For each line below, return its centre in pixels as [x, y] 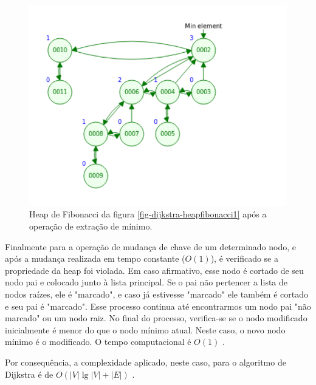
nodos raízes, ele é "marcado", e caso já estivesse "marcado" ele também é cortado [156, 294]
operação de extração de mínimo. [91, 226]
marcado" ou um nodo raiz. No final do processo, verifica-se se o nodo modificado [156, 318]
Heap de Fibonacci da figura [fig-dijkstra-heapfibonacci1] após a [148, 214]
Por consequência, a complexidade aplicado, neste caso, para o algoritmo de [146, 362]
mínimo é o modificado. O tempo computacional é [98, 342]
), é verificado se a [244, 258]
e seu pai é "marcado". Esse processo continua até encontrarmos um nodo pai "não [158, 306]
